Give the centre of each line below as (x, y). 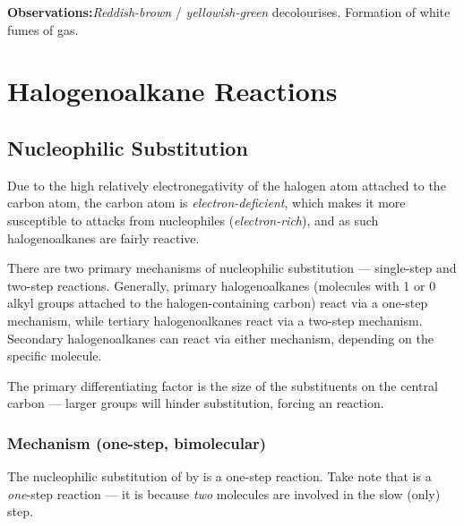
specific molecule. (55, 356)
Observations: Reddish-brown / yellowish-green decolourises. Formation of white (229, 12)
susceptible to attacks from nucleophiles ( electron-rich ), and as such (193, 220)
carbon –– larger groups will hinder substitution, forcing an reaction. (196, 403)
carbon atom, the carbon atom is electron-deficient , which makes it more (206, 203)
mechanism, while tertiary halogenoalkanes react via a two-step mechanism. (215, 320)
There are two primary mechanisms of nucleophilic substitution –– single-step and (232, 268)
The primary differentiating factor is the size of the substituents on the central (223, 385)
